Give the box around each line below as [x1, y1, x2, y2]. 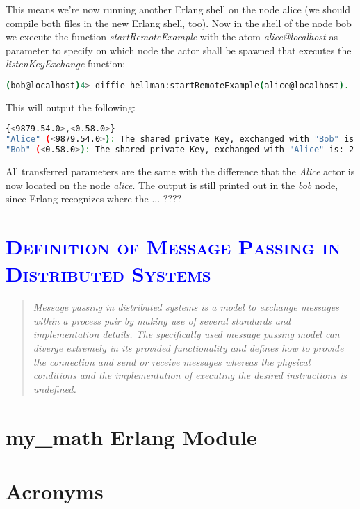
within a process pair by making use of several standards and [33, 313, 291, 328]
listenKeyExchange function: [6, 56, 126, 71]
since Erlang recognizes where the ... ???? [6, 191, 182, 206]
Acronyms [6, 476, 104, 505]
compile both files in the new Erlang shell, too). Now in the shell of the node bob [6, 15, 352, 30]
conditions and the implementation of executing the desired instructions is [33, 368, 347, 382]
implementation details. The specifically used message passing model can [33, 327, 340, 341]
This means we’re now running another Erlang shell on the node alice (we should [6, 2, 351, 16]
